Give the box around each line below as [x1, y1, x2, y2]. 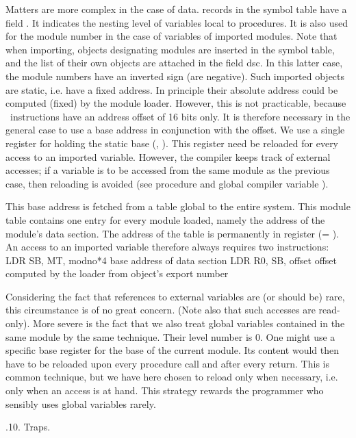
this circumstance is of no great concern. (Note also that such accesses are [5, 302, 316, 317]
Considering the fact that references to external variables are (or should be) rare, [5, 289, 345, 303]
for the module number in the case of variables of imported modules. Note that [5, 29, 338, 43]
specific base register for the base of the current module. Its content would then [5, 343, 340, 357]
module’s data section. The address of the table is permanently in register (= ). [5, 226, 340, 240]
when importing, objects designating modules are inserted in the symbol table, [5, 42, 335, 56]
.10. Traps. [5, 420, 51, 434]
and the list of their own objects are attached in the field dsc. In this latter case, [5, 55, 343, 70]
